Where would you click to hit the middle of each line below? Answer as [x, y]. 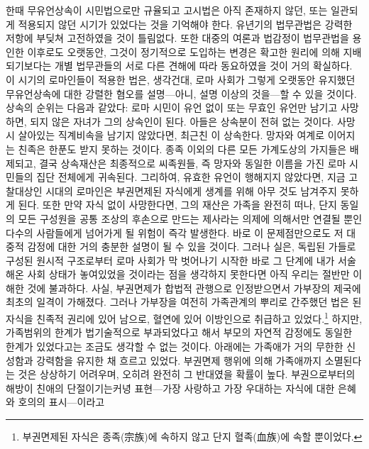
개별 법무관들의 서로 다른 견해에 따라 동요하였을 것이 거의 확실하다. [204, 66]
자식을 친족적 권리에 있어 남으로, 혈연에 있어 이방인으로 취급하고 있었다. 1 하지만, [184, 317]
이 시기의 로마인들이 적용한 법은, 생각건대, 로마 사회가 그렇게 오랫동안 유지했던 [181, 79]
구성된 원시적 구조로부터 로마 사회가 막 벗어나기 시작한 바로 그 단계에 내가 [170, 260]
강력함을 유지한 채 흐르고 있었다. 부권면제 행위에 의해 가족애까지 [179, 360]
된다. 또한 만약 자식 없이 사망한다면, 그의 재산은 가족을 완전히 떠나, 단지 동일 [188, 205]
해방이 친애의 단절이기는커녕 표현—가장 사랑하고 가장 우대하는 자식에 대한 [170, 388]
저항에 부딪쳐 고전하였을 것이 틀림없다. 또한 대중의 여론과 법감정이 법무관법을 [177, 38]
